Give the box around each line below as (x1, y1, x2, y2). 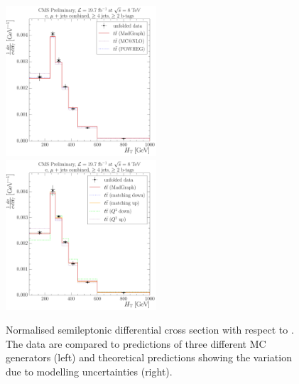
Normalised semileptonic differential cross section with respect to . (6, 322, 294, 337)
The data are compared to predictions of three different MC (6, 336, 266, 351)
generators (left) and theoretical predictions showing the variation (6, 350, 292, 365)
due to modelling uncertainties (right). (6, 363, 173, 378)
